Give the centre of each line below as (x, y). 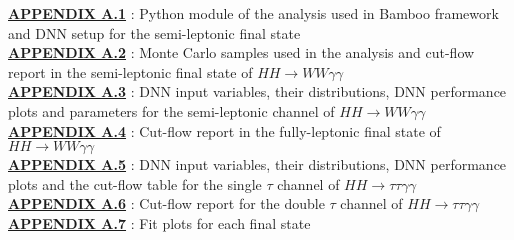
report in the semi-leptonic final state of (130, 71)
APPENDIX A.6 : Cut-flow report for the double (166, 203)
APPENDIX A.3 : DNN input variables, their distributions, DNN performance (257, 91)
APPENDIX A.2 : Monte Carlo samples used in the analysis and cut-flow (241, 52)
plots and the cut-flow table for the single (135, 183)
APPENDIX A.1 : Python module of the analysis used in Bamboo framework (253, 13)
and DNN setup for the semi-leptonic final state (154, 32)
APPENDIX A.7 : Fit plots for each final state (159, 222)
